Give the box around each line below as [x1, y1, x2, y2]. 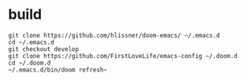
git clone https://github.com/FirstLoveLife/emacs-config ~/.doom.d [8, 52, 238, 60]
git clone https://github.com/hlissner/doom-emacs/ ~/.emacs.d [8, 31, 221, 39]
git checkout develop [8, 45, 80, 53]
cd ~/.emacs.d [8, 38, 55, 46]
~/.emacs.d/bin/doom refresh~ [8, 65, 108, 74]
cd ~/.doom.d [8, 59, 51, 67]
